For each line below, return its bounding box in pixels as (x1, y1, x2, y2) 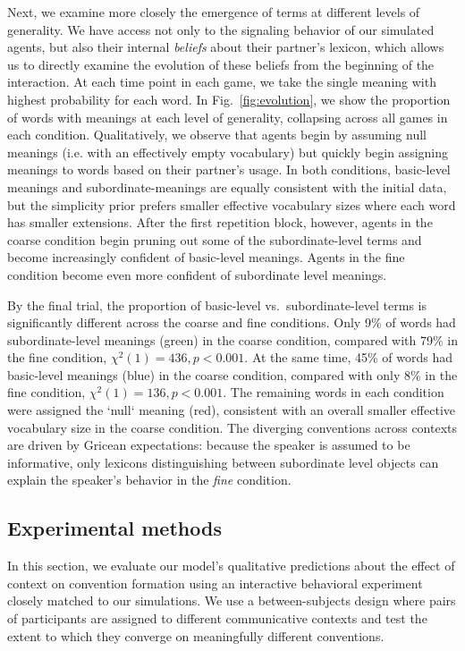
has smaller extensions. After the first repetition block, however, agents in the (7, 213, 433, 232)
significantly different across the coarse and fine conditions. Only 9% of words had (7, 313, 456, 332)
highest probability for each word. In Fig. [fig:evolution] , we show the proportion (7, 89, 451, 108)
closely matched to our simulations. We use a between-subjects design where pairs (7, 591, 456, 610)
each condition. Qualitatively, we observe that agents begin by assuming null (7, 125, 427, 144)
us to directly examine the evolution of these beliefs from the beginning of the (7, 55, 435, 73)
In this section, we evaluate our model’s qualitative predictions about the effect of (7, 556, 455, 575)
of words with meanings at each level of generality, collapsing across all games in (7, 107, 448, 126)
